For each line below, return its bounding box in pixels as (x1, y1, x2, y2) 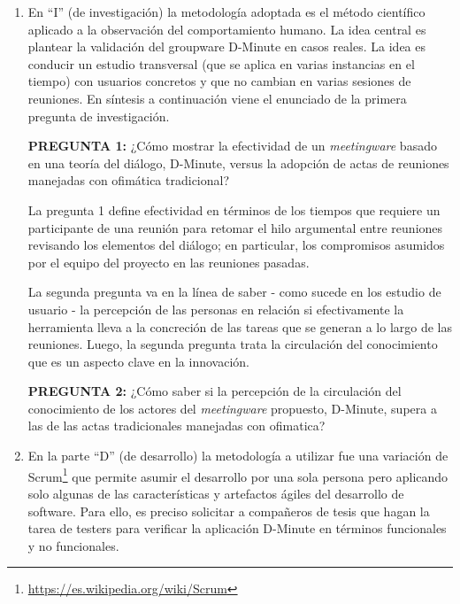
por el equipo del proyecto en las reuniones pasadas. (27, 252, 310, 271)
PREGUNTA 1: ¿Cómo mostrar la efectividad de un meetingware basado (27, 136, 437, 155)
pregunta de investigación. (27, 106, 170, 125)
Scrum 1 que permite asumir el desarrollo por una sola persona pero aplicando (27, 464, 448, 485)
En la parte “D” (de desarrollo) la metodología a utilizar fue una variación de (27, 446, 448, 465)
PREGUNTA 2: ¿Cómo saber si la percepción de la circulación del (27, 382, 402, 400)
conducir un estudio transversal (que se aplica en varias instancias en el (27, 54, 415, 73)
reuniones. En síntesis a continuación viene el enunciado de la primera (27, 89, 407, 107)
